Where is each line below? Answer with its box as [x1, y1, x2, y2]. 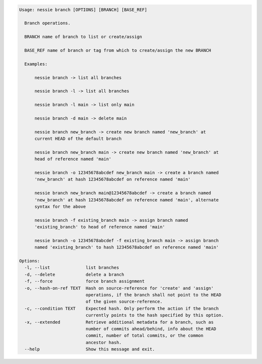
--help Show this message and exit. [24, 347, 155, 352]
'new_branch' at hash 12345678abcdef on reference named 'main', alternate [34, 197, 219, 202]
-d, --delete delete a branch [24, 272, 125, 277]
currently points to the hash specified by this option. [85, 313, 224, 318]
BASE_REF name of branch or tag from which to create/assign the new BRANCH [24, 48, 211, 53]
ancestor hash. [85, 340, 122, 345]
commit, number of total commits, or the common [85, 333, 204, 338]
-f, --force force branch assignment [24, 279, 145, 284]
